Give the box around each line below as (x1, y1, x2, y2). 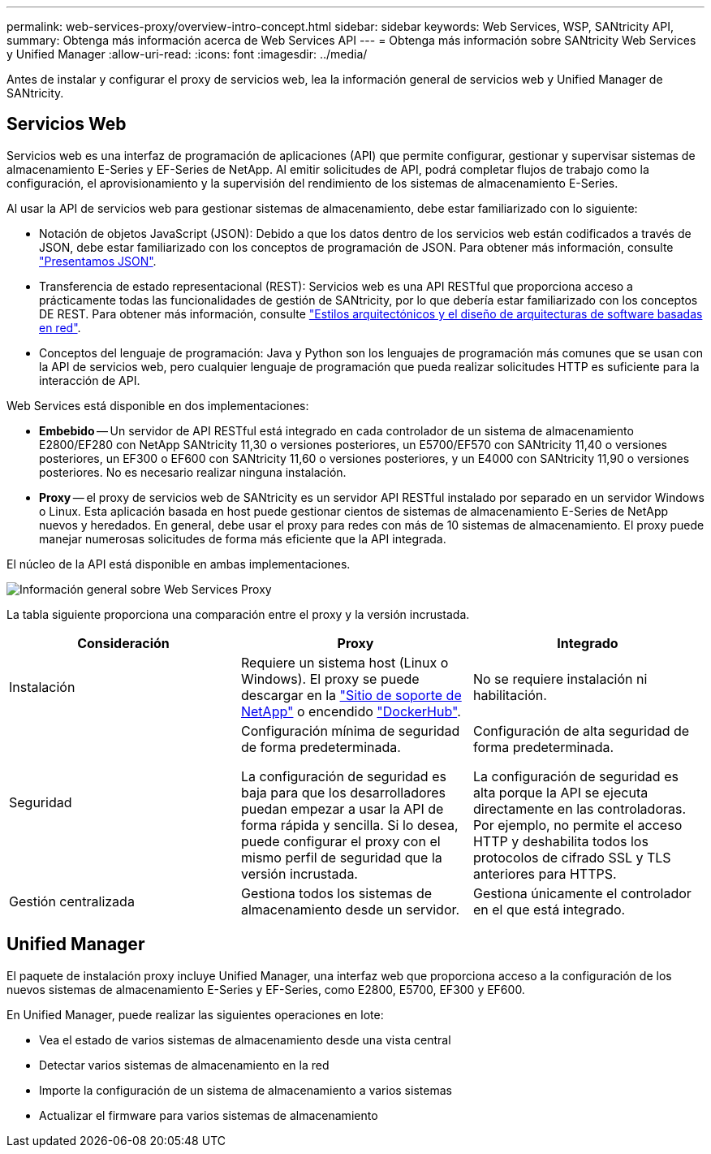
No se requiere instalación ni (472, 670, 648, 687)
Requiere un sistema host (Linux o (240, 654, 449, 671)
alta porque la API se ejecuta (472, 784, 649, 801)
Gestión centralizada (9, 893, 135, 910)
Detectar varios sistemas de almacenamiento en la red (39, 1057, 330, 1072)
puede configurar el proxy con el (240, 832, 441, 849)
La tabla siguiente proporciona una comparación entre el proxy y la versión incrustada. (6, 607, 470, 621)
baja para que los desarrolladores (240, 784, 446, 801)
